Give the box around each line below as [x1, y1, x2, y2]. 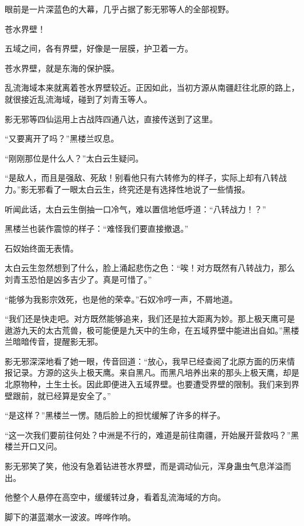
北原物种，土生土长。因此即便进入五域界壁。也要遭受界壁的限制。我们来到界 [5, 378, 299, 390]
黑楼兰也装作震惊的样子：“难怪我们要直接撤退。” [5, 222, 189, 235]
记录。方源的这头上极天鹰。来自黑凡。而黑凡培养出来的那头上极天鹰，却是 [12, 366, 299, 379]
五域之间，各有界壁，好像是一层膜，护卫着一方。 [5, 42, 193, 54]
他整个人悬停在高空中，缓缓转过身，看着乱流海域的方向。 [5, 491, 226, 503]
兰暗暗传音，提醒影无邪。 [5, 335, 103, 348]
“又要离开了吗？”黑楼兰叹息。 [5, 132, 119, 145]
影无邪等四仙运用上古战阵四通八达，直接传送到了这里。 [5, 112, 217, 125]
